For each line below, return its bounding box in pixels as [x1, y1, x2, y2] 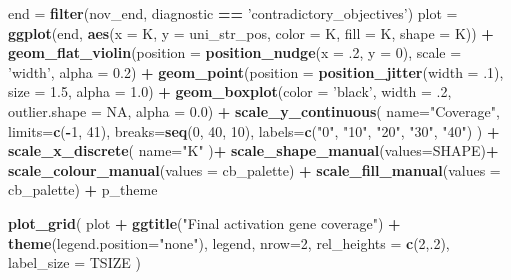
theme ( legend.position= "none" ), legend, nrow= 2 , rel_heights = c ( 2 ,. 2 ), [8, 232, 450, 253]
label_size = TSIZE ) [8, 252, 141, 273]
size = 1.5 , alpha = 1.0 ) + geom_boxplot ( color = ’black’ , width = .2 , [8, 81, 452, 102]
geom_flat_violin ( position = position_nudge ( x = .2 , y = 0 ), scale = [8, 42, 462, 63]
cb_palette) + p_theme [8, 179, 158, 200]
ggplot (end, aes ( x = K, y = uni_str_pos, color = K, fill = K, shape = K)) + [8, 22, 494, 43]
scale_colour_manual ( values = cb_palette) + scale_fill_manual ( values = [8, 159, 501, 180]
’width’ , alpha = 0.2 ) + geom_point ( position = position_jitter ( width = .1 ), [8, 61, 504, 82]
